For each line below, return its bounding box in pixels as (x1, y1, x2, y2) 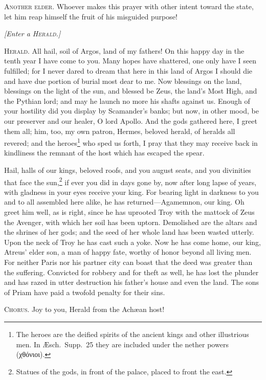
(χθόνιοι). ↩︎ (16, 349, 51, 360)
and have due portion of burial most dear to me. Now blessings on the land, (4, 75, 242, 86)
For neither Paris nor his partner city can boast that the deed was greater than (4, 256, 253, 267)
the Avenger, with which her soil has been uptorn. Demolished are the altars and (4, 216, 257, 227)
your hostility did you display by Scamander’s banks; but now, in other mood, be (4, 105, 259, 116)
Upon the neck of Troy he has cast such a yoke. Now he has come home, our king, (4, 236, 261, 247)
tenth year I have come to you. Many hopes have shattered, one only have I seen (4, 55, 256, 66)
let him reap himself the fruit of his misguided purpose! (4, 11, 178, 21)
